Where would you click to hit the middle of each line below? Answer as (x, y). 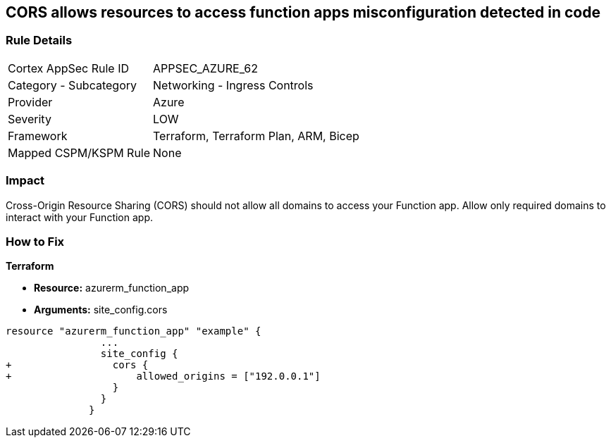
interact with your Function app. (79, 217)
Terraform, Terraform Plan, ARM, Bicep (256, 136)
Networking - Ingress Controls (233, 85)
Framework (38, 136)
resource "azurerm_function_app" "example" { (134, 331)
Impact (25, 181)
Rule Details (39, 40)
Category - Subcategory (72, 85)
